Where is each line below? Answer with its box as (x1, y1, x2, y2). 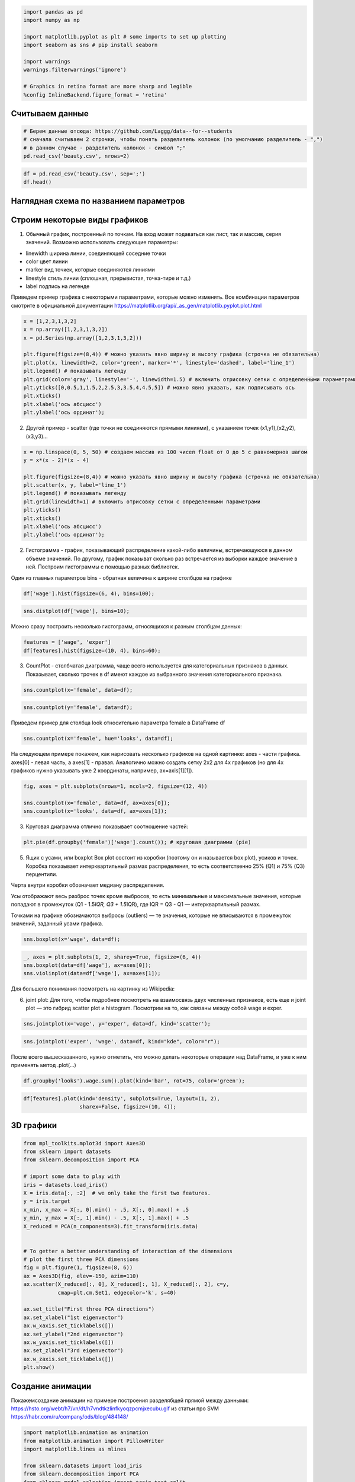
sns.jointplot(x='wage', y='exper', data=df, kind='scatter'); (23, 1020, 211, 1027)
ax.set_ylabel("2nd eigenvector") (23, 1331, 124, 1337)
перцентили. (25, 871, 57, 878)
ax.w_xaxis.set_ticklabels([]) (23, 1323, 115, 1329)
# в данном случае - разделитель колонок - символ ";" (23, 144, 186, 151)
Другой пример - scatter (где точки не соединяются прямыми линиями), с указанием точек (25, 424, 259, 432)
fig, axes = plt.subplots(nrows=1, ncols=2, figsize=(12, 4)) (23, 783, 208, 790)
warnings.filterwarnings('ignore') (23, 66, 127, 74)
